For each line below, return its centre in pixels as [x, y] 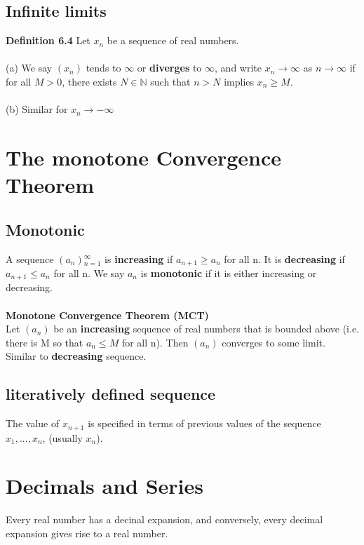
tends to [103, 68]
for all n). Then [155, 342]
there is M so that [45, 342]
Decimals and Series [105, 486]
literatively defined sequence [111, 394]
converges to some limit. [274, 342]
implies [239, 81]
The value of [33, 423]
